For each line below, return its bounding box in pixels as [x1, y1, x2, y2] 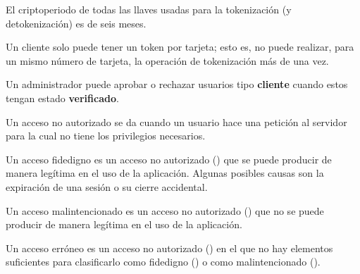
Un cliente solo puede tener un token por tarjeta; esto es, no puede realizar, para [6, 39, 354, 54]
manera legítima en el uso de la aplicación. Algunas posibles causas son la [6, 166, 324, 180]
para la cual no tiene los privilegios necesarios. [6, 128, 206, 143]
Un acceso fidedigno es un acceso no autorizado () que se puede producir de [6, 151, 332, 166]
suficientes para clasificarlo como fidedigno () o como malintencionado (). [6, 254, 321, 269]
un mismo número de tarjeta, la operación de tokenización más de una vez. [6, 53, 329, 68]
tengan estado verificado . [6, 90, 119, 105]
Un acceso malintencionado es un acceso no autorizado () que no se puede [6, 203, 324, 218]
